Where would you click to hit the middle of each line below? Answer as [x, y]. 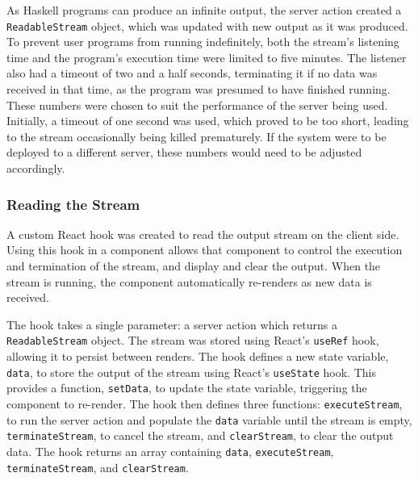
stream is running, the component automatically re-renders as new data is [189, 281]
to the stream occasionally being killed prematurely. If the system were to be [196, 136]
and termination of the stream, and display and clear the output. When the [194, 266]
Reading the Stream [73, 204]
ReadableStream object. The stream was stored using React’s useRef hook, [193, 340]
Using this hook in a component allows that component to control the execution [205, 250]
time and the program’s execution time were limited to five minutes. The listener [207, 57]
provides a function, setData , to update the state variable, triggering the [187, 388]
